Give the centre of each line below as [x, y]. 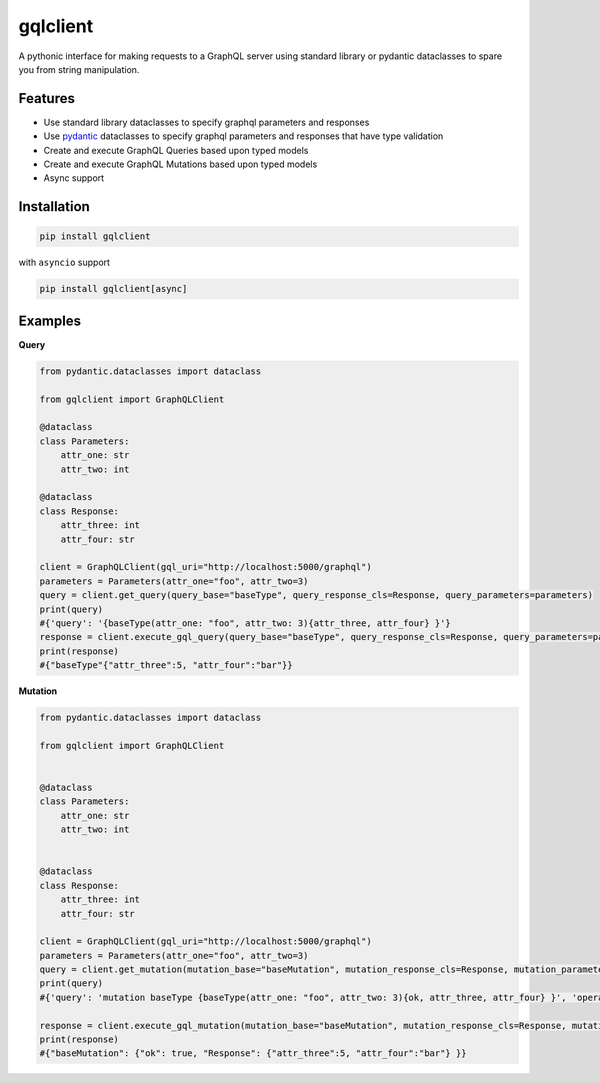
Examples [50, 320]
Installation [54, 206]
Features [46, 98]
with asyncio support [64, 262]
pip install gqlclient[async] [113, 289]
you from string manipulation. [79, 69]
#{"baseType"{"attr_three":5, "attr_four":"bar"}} [166, 665]
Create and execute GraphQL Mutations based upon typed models [180, 164]
